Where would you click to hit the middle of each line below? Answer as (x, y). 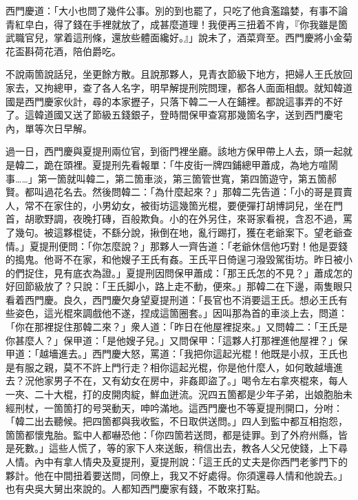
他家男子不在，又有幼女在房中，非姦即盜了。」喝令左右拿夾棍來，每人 (191, 381)
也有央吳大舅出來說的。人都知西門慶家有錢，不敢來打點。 (136, 489)
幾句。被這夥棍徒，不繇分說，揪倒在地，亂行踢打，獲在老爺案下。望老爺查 (183, 232)
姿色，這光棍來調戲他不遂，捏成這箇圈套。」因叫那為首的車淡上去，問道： (181, 313)
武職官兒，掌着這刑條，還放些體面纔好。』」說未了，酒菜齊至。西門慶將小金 (174, 38)
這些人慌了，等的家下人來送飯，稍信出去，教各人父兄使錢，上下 (193, 448)
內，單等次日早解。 (49, 128)
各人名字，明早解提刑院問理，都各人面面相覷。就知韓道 (227, 87)
